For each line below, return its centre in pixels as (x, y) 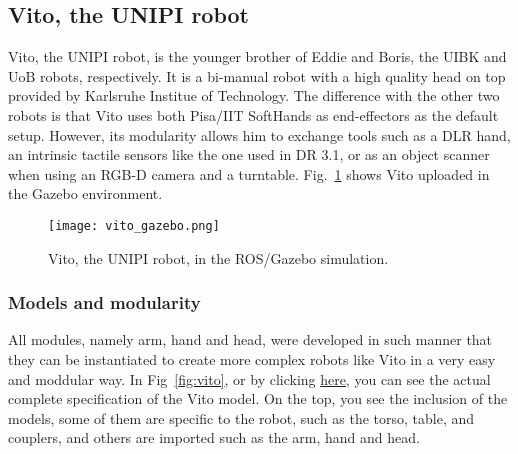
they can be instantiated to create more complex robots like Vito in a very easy (252, 359)
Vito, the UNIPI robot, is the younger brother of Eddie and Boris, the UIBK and (257, 56)
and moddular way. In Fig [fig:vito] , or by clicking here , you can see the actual (249, 378)
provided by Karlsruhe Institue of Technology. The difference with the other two (254, 95)
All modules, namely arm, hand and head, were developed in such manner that (250, 339)
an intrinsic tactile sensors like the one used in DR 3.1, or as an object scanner (249, 154)
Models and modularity (104, 302)
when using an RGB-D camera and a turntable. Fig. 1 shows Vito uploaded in (249, 173)
